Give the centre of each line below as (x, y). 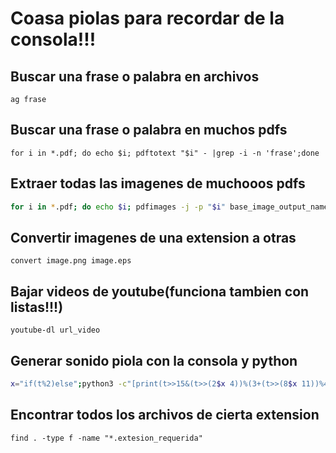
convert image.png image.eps (71, 261)
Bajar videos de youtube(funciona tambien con (160, 291)
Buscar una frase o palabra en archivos (135, 76)
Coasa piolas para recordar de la (147, 18)
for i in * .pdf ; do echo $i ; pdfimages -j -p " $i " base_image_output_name (169, 207)
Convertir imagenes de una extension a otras (153, 237)
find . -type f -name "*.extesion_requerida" (106, 438)
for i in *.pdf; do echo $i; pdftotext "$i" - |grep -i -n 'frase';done (165, 153)
